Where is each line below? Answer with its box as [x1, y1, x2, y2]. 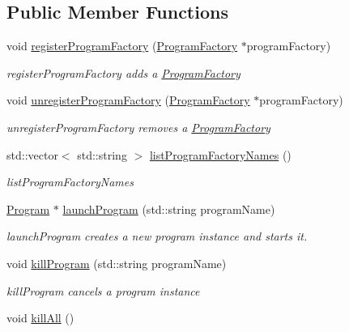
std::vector [6, 146, 58, 163]
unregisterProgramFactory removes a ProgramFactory [6, 118, 270, 135]
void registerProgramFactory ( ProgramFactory [6, 37, 238, 54]
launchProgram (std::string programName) [62, 200, 275, 217]
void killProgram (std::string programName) [6, 254, 227, 271]
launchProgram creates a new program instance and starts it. [6, 228, 308, 245]
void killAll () [6, 309, 74, 326]
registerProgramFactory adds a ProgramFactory [6, 64, 240, 81]
